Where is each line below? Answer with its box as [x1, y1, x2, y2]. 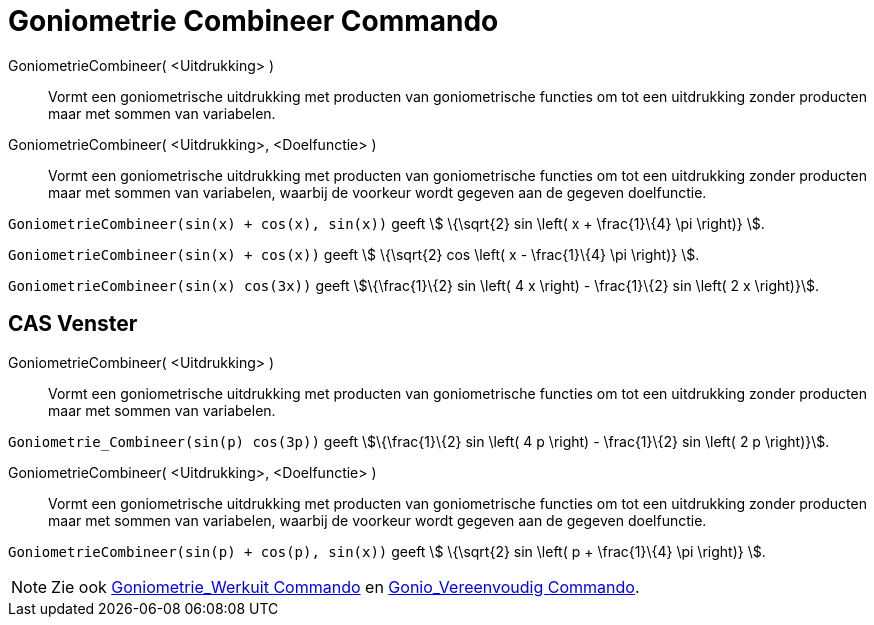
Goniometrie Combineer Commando [8, 4, 499, 38]
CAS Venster [8, 311, 138, 337]
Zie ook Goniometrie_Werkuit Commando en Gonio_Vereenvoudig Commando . [51, 576, 640, 597]
